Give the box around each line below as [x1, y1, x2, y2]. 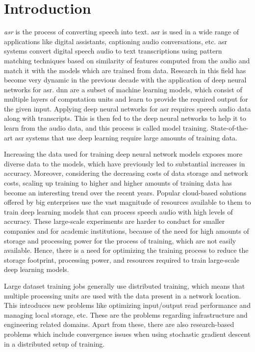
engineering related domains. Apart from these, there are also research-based [4, 319, 234, 329]
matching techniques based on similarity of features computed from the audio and [4, 55, 250, 65]
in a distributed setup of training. [4, 338, 105, 349]
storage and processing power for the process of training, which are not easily [4, 235, 236, 245]
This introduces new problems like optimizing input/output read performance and [4, 300, 251, 310]
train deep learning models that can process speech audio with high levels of [4, 206, 233, 217]
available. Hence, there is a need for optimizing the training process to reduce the [4, 245, 249, 255]
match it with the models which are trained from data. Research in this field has [4, 65, 246, 75]
